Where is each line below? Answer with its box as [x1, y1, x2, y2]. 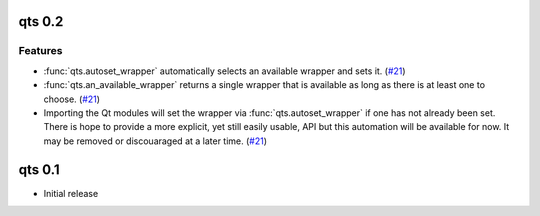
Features [18, 44, 63, 58]
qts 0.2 [18, 13, 64, 30]
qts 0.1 [18, 161, 60, 178]
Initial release [43, 187, 99, 199]
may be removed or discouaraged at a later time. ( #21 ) [43, 135, 268, 147]
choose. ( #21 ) [43, 93, 100, 105]
